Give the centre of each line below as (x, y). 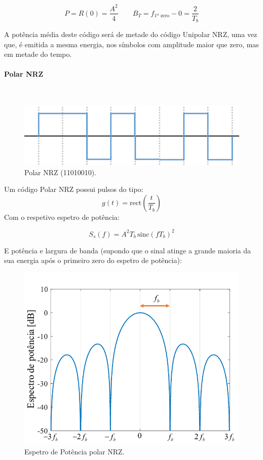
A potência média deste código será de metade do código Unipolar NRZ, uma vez (131, 34)
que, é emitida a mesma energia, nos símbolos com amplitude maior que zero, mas (131, 44)
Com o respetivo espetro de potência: (62, 217)
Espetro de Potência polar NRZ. (74, 452)
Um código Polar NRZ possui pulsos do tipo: (74, 189)
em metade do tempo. (38, 54)
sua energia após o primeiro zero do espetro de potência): (93, 260)
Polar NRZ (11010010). (60, 172)
